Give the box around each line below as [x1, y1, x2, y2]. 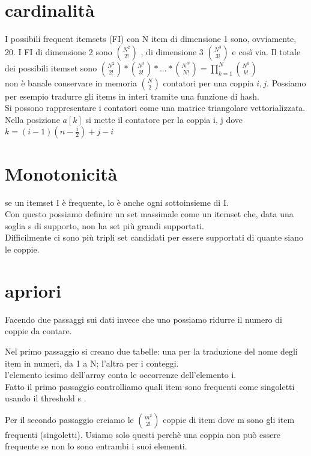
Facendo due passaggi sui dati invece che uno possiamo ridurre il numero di [5, 313, 282, 325]
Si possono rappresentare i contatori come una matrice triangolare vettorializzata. [5, 101, 306, 114]
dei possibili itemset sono [5, 61, 97, 74]
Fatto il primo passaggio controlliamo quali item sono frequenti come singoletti [5, 380, 295, 392]
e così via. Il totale [232, 45, 301, 58]
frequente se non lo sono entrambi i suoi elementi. [5, 440, 187, 452]
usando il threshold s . [5, 392, 86, 404]
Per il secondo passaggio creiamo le [5, 413, 134, 425]
